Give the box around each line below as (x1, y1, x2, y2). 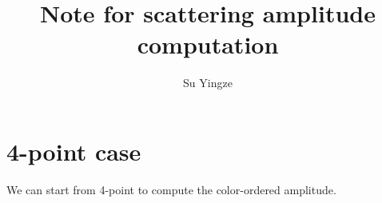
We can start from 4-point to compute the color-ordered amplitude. (6, 181, 336, 197)
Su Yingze (183, 74, 233, 91)
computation (137, 28, 279, 61)
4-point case (6, 134, 141, 167)
